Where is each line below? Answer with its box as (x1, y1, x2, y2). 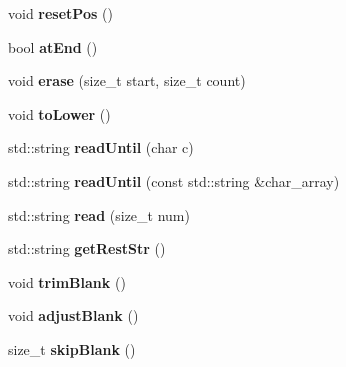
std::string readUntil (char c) (8, 137, 194, 158)
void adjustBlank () (8, 305, 139, 326)
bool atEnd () (8, 36, 98, 57)
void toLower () (8, 103, 111, 124)
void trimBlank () (8, 271, 126, 292)
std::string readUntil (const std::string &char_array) (8, 170, 340, 191)
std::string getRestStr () (8, 238, 166, 259)
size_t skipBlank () (8, 338, 136, 359)
